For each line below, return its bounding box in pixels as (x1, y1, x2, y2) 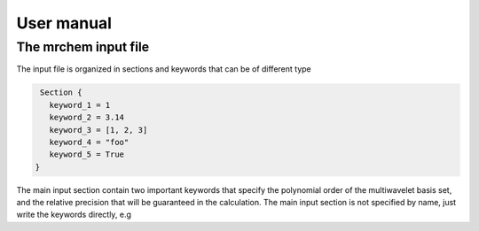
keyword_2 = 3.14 (49, 112, 124, 123)
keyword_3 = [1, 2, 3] (49, 125, 148, 135)
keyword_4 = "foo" (49, 137, 130, 147)
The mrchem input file (16, 39, 150, 55)
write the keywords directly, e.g (16, 209, 132, 220)
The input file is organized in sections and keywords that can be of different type (16, 64, 311, 74)
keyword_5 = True (49, 150, 124, 159)
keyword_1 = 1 (49, 100, 111, 110)
